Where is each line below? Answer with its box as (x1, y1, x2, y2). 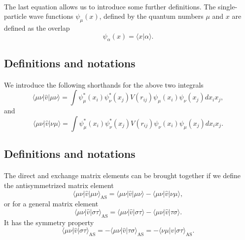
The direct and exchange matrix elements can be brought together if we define (4, 170, 241, 181)
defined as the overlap (4, 22, 70, 33)
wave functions (29, 11, 73, 21)
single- (218, 1, 238, 11)
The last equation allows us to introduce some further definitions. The (4, 1, 216, 11)
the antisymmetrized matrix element (4, 180, 114, 190)
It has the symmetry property (4, 217, 94, 227)
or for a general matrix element (4, 198, 99, 209)
